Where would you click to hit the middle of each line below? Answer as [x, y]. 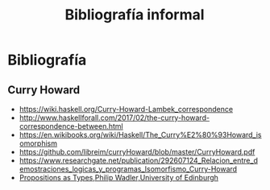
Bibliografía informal [135, 15]
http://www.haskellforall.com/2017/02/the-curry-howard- [114, 118]
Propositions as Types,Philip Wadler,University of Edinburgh [119, 178]
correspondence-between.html [71, 126]
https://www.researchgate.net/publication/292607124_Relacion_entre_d [139, 160]
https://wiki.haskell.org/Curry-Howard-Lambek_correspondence [126, 109]
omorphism [38, 143]
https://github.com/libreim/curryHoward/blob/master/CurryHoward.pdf [137, 152]
